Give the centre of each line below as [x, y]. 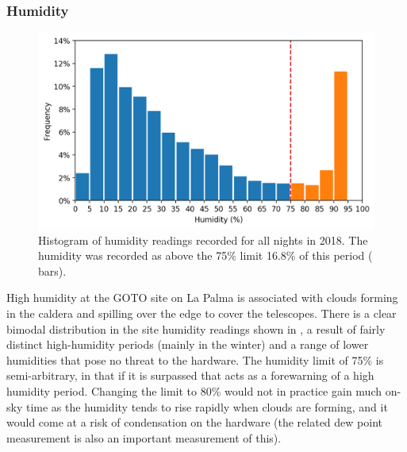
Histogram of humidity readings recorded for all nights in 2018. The [203, 240]
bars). [52, 270]
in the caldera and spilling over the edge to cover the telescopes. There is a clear [202, 313]
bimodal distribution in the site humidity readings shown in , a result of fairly [196, 328]
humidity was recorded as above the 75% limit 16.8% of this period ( [205, 255]
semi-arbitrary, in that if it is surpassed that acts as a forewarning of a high [190, 375]
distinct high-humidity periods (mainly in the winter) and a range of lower [188, 344]
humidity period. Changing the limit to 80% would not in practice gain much [194, 390]
